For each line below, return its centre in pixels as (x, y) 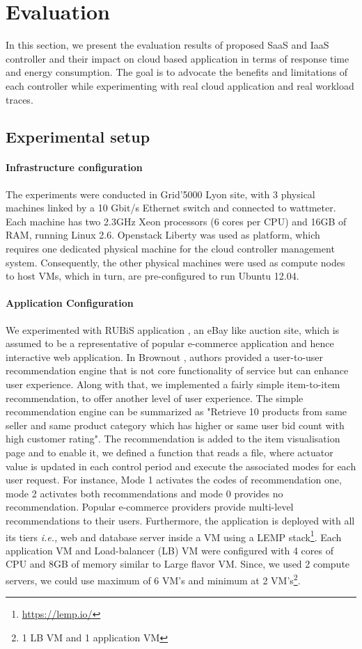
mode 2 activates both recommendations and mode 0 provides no (144, 493)
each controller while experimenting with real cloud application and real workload (180, 85)
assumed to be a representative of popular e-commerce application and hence (170, 343)
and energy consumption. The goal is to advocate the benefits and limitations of (177, 72)
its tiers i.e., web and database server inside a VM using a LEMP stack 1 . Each (174, 536)
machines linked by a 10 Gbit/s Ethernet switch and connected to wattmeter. (171, 208)
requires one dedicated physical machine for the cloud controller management (170, 249)
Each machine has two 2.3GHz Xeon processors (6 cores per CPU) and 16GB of (176, 221)
